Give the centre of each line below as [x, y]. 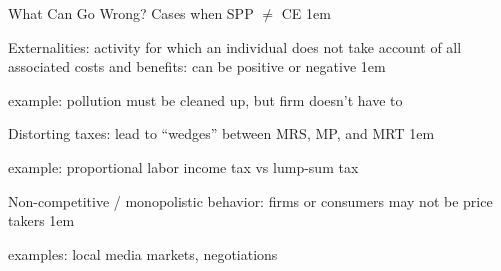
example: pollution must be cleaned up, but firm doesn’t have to [205, 99]
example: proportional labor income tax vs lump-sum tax [183, 166]
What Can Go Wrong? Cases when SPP [131, 13]
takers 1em [41, 220]
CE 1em [306, 13]
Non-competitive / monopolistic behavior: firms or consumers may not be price [250, 200]
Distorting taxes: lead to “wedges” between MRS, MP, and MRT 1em [221, 133]
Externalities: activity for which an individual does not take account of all [235, 46]
